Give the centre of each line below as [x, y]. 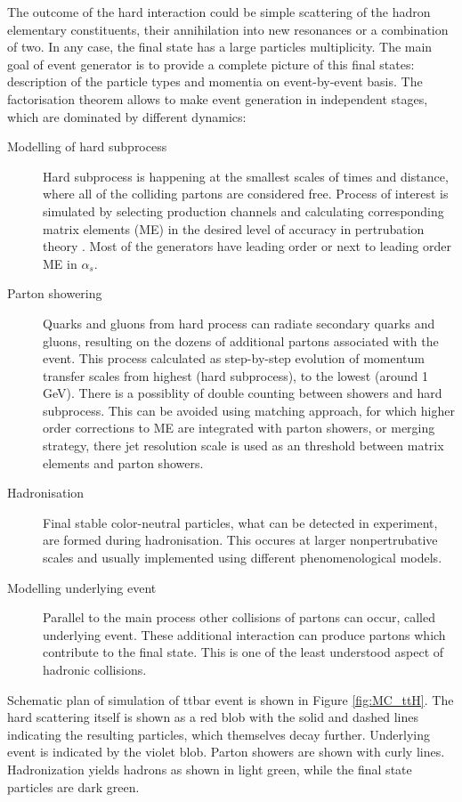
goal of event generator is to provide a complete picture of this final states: [211, 64]
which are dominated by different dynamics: [127, 116]
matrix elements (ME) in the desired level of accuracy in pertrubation [234, 228]
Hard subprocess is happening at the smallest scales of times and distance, [246, 176]
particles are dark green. [73, 786]
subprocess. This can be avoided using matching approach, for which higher [249, 410]
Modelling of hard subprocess [87, 146]
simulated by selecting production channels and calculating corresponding [243, 211]
